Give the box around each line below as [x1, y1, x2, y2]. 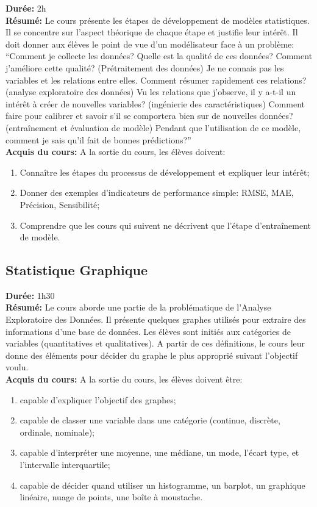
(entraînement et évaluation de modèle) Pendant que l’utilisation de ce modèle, [5, 121, 301, 134]
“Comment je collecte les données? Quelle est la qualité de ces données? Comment [5, 49, 313, 62]
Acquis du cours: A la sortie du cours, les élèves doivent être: [5, 373, 243, 386]
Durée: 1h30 [5, 289, 55, 301]
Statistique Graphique [5, 261, 148, 279]
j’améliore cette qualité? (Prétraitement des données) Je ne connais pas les [5, 61, 284, 74]
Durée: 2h [5, 2, 46, 14]
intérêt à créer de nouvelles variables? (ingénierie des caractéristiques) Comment [5, 97, 305, 110]
